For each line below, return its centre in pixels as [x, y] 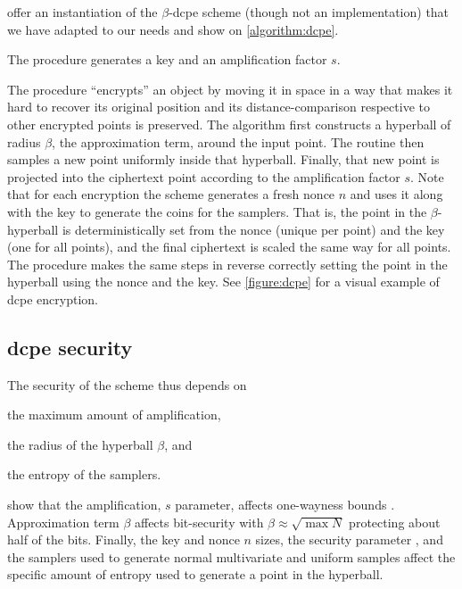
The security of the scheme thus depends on [127, 384]
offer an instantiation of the [82, 12]
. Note [427, 176]
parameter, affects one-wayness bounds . [285, 505]
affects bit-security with [199, 522]
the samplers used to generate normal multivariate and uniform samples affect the [231, 556]
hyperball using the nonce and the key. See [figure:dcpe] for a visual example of [223, 282]
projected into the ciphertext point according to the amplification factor [204, 176]
